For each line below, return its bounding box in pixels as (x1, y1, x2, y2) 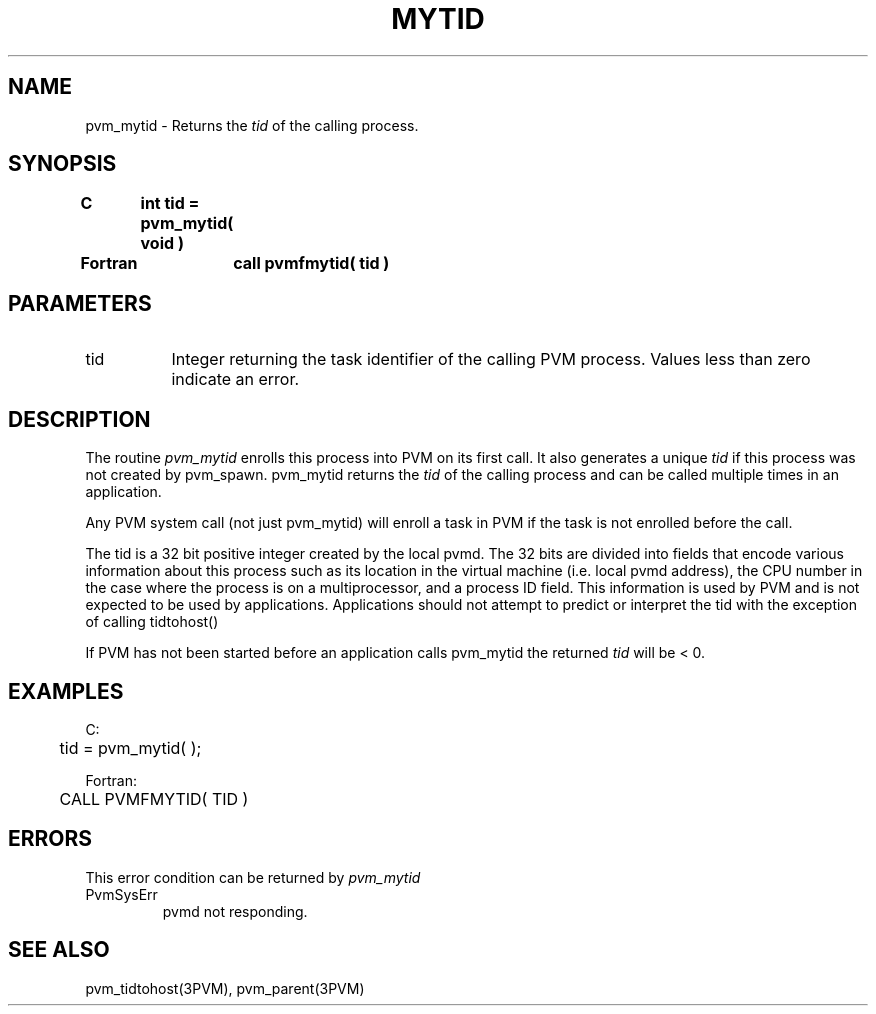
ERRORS (8, 826, 93, 852)
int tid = (140, 193, 200, 214)
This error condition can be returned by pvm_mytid (85, 868, 421, 886)
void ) (140, 233, 184, 254)
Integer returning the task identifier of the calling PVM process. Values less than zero (171, 349, 811, 370)
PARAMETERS (8, 290, 152, 316)
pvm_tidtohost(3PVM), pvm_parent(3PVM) (85, 979, 365, 997)
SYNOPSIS (8, 151, 117, 177)
